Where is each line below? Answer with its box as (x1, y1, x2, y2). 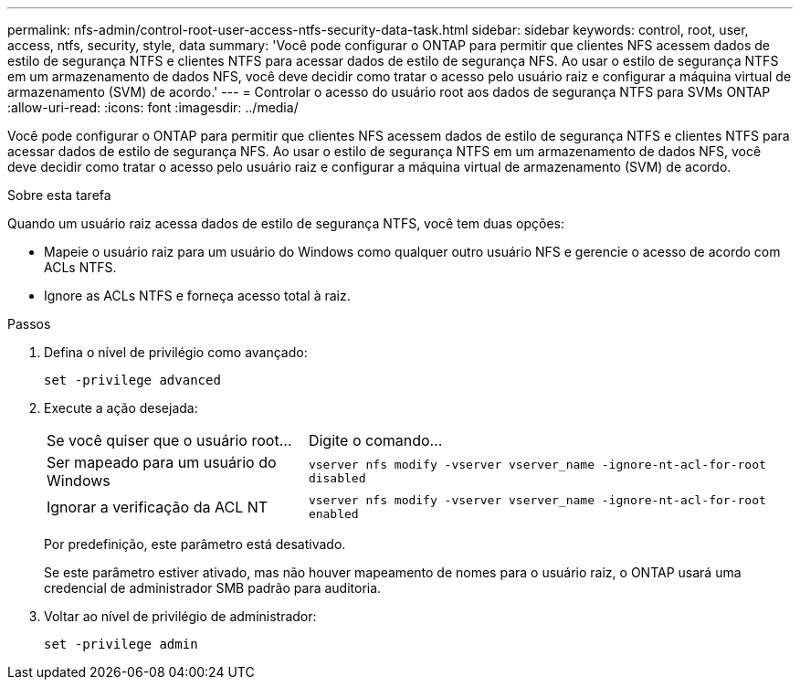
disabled (308, 471, 366, 485)
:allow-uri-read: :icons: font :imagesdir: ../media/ (7, 100, 299, 115)
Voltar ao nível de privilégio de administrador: (44, 608, 317, 624)
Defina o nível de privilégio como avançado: (44, 344, 308, 360)
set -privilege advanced (44, 373, 221, 387)
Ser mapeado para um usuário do (47, 453, 277, 471)
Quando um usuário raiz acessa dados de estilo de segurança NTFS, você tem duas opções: (7, 216, 564, 231)
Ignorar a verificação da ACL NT (47, 498, 268, 516)
